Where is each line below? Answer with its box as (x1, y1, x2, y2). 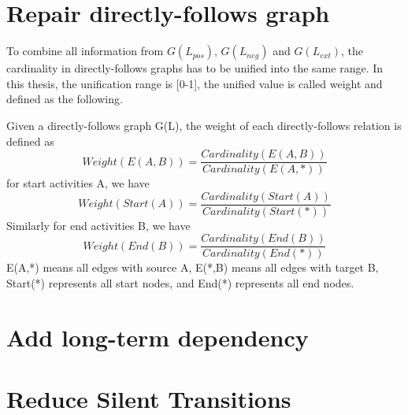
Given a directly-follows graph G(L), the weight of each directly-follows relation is (6, 117, 402, 133)
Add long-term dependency (6, 321, 309, 353)
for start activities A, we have (6, 175, 150, 191)
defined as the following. (6, 91, 123, 107)
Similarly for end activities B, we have (6, 217, 191, 233)
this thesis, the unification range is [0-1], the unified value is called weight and (6, 75, 383, 91)
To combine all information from (6, 43, 164, 59)
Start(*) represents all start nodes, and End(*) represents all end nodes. (6, 275, 354, 291)
